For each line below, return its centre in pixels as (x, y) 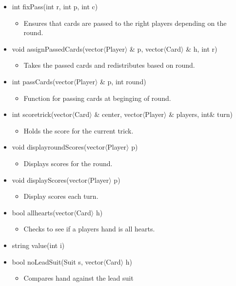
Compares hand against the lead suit (79, 278)
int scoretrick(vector (42, 114)
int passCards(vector (43, 81)
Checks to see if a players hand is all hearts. (89, 229)
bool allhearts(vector (43, 212)
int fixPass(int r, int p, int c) (55, 6)
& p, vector (147, 48)
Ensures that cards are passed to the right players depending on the (125, 23)
